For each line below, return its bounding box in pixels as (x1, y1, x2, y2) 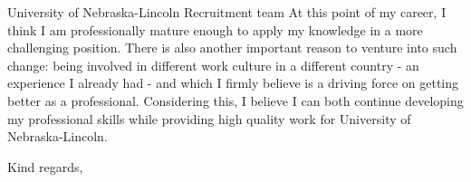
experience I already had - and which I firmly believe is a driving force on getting (7, 73, 459, 92)
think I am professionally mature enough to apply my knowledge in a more (7, 20, 423, 39)
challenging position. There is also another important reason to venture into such (7, 38, 457, 57)
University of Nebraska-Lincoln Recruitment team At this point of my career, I (7, 3, 447, 21)
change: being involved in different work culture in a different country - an (7, 55, 419, 74)
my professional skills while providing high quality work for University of (7, 109, 411, 128)
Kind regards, (7, 157, 83, 176)
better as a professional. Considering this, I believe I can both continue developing (7, 91, 464, 110)
